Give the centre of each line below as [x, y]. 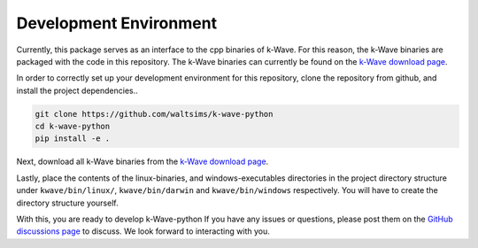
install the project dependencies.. [77, 90]
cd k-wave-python [73, 127]
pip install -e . [73, 139]
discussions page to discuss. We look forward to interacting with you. [143, 231]
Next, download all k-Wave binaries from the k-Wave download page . [143, 162]
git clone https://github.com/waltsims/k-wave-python [154, 114]
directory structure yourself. [67, 203]
